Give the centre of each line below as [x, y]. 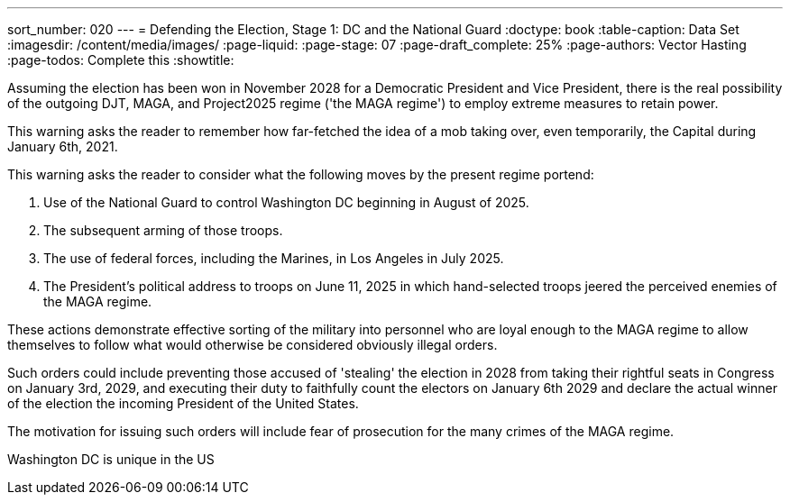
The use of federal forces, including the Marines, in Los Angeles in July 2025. [274, 258]
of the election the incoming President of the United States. [183, 403]
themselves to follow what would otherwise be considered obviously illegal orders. [253, 345]
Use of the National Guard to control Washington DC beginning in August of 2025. [286, 202]
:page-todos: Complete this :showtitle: [121, 60]
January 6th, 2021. [63, 146]
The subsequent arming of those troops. [163, 230]
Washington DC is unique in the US [111, 459]
